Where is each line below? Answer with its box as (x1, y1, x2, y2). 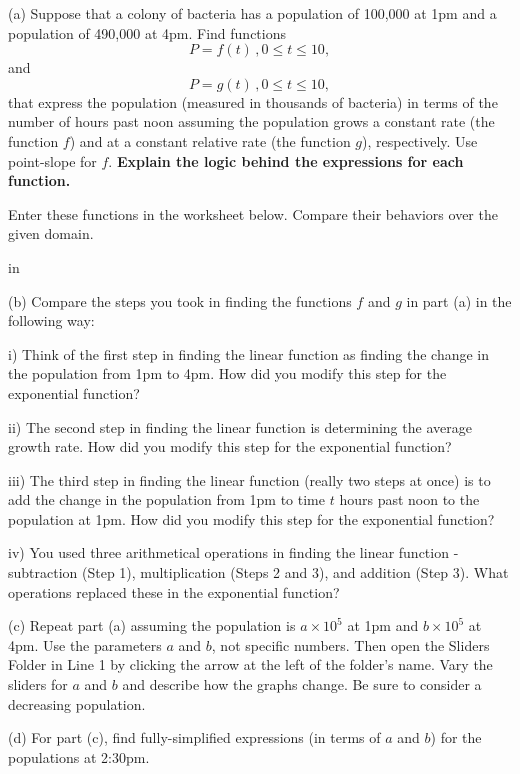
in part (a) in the (406, 290, 512, 311)
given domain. (8, 223, 94, 244)
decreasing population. (8, 693, 146, 714)
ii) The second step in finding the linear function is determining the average (8, 416, 472, 437)
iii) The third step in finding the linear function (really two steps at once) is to (8, 469, 491, 490)
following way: (8, 310, 95, 331)
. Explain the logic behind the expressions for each (108, 150, 464, 171)
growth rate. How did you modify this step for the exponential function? (8, 436, 452, 457)
